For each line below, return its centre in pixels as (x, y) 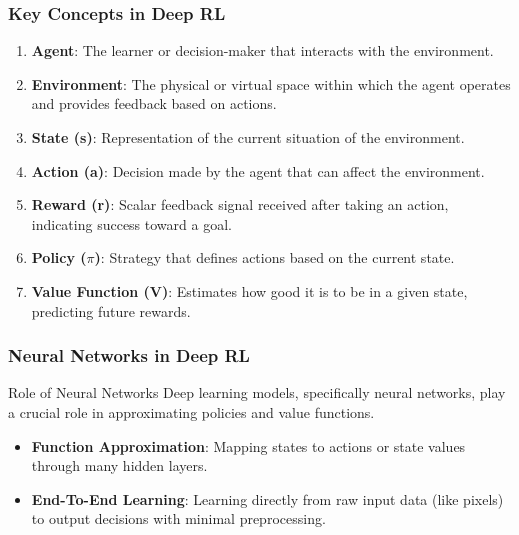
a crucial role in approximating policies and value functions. (191, 411)
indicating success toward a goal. (131, 223)
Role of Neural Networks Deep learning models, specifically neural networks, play (257, 392)
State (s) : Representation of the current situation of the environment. (248, 137)
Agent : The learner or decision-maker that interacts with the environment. (262, 50)
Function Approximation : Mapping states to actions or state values (248, 445)
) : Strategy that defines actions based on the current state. (274, 257)
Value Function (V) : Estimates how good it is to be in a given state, (249, 290)
